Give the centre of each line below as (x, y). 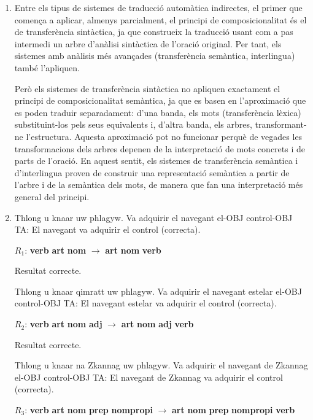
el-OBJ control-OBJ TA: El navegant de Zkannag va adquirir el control (149, 377)
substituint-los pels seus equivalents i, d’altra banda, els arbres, (133, 124)
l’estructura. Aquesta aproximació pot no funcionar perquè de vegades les (164, 136)
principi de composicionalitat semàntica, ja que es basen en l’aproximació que (160, 100)
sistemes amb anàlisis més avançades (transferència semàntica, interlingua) (155, 56)
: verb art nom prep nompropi (89, 410)
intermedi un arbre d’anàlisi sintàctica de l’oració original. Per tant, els (148, 43)
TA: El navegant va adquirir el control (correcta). (107, 229)
